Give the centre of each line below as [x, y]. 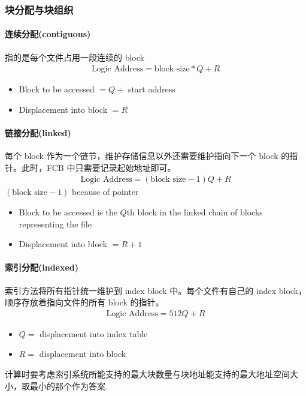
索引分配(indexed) [42, 267]
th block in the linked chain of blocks [195, 212]
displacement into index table [94, 333]
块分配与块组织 [39, 9]
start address [152, 89]
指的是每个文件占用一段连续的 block [75, 57]
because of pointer [105, 192]
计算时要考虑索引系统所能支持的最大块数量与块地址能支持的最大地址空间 [147, 374]
